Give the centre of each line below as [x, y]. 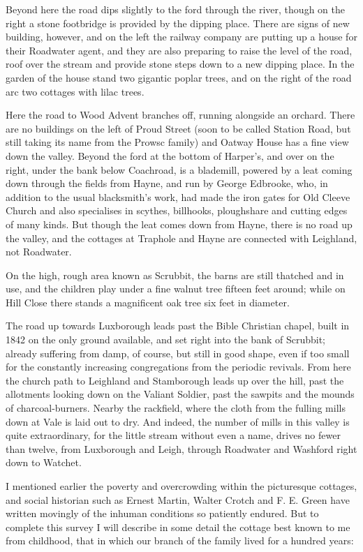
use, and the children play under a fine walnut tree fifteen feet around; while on [176, 289]
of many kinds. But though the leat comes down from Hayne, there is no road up [179, 224]
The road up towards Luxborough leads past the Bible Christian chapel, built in [178, 326]
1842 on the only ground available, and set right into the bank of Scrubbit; [165, 340]
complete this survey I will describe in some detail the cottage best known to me [178, 527]
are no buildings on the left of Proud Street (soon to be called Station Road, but [178, 128]
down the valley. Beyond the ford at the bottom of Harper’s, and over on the [170, 155]
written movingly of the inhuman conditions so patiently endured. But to [162, 513]
